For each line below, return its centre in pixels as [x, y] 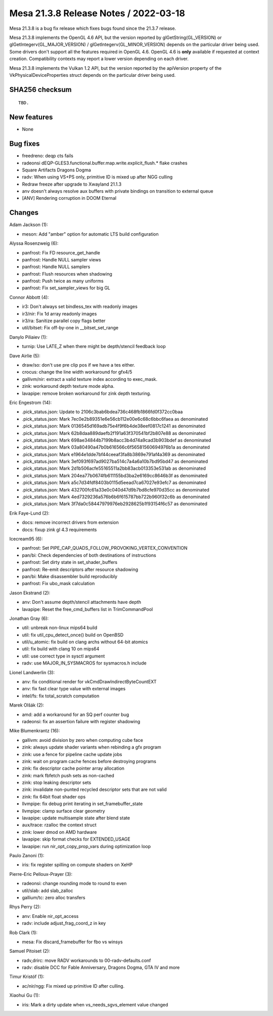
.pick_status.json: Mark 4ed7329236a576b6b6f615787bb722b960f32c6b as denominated [116, 497]
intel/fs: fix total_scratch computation [61, 696]
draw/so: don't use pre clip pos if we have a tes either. [79, 365]
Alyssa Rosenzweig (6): [34, 243]
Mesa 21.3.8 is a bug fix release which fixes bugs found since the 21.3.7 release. [93, 28]
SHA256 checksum [40, 89]
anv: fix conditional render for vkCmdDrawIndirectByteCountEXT [89, 682]
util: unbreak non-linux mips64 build [60, 628]
